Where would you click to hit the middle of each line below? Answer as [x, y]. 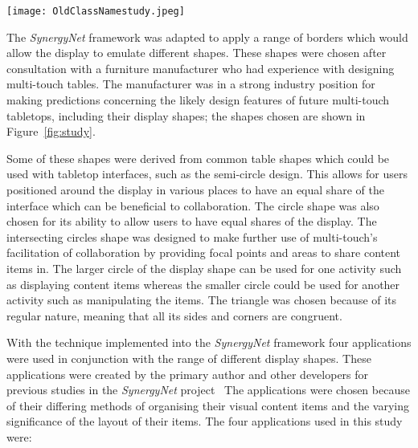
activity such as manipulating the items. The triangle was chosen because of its [202, 300]
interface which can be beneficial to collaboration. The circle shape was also [193, 205]
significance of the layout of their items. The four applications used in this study [205, 421]
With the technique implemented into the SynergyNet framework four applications [209, 342]
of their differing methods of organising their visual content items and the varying [208, 405]
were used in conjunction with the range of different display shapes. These [189, 358]
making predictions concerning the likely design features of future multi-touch [198, 100]
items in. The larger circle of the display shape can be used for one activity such [204, 268]
